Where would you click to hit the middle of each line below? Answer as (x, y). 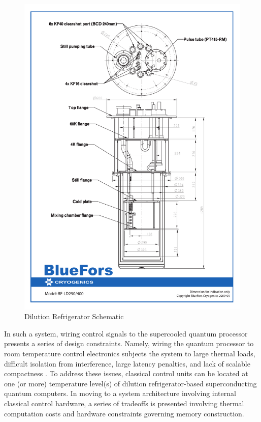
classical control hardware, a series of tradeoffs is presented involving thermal (124, 403)
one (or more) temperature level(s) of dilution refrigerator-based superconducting (130, 383)
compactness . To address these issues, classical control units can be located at (126, 373)
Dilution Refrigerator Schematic (74, 316)
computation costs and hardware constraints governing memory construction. (124, 413)
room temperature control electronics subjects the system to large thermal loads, (130, 354)
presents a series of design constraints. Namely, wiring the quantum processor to (129, 343)
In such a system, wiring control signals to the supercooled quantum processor (126, 333)
